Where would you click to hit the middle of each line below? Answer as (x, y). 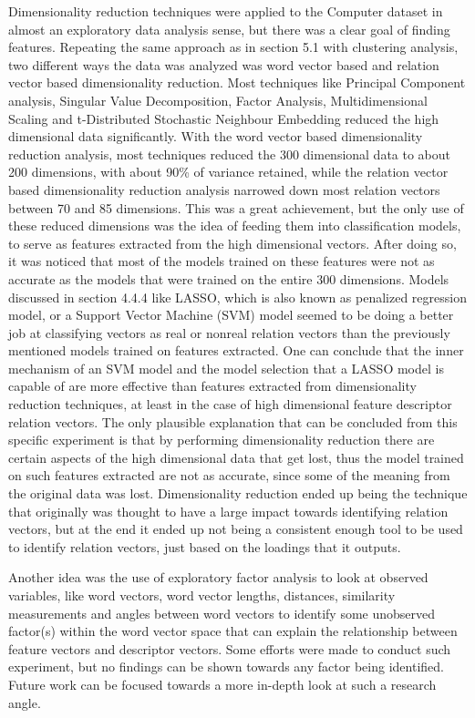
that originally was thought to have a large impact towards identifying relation (228, 511)
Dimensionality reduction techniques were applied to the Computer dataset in (226, 11)
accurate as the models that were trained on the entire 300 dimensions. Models (229, 278)
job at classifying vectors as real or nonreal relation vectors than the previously (229, 332)
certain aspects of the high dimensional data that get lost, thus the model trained (236, 457)
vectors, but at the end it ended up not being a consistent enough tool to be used (236, 529)
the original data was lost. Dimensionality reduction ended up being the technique (238, 493)
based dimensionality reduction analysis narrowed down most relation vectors (224, 189)
